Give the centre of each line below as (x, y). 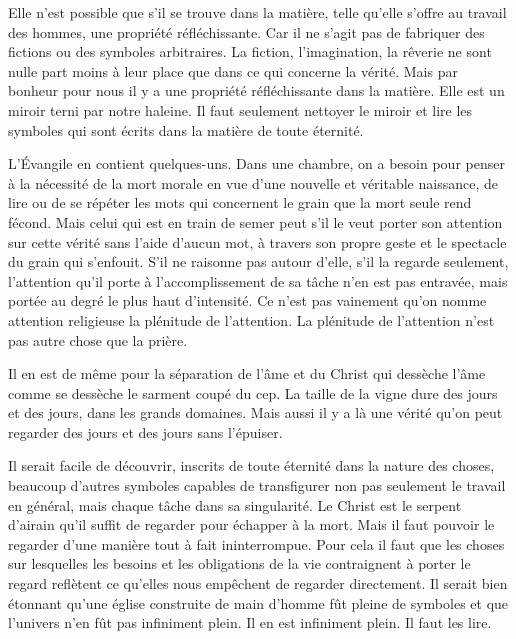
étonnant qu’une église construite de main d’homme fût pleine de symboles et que (258, 602)
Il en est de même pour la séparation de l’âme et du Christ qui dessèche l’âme (247, 373)
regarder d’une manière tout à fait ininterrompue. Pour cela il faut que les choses (256, 543)
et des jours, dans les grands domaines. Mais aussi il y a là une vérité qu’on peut (255, 412)
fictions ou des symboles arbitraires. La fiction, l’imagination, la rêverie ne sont (250, 51)
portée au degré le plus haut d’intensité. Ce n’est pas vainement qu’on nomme (247, 300)
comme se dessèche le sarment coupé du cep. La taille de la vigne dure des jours (253, 392)
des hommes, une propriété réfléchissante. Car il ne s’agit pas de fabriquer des (246, 31)
